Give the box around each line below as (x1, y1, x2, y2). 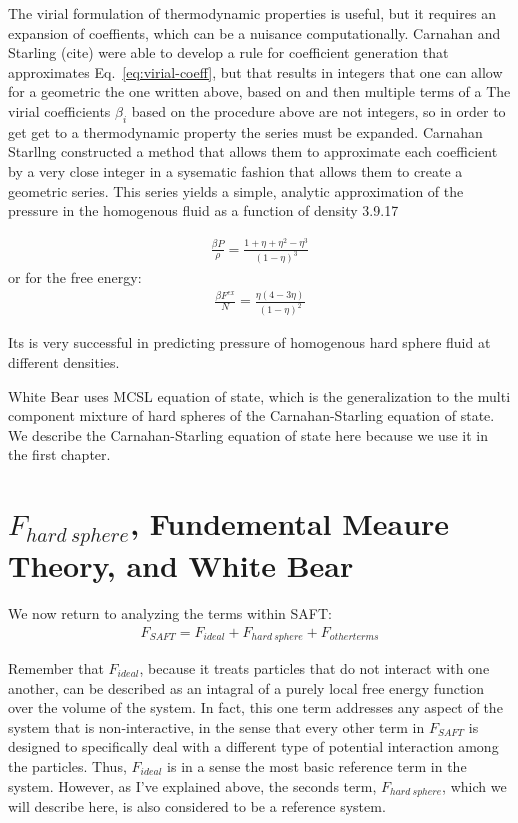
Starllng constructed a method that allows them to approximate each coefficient (8, 141, 498, 162)
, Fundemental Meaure (130, 503, 450, 544)
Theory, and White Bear (8, 544, 354, 585)
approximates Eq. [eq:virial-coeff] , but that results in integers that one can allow (8, 61, 503, 82)
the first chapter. (8, 444, 111, 465)
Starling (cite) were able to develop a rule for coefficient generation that (8, 42, 449, 63)
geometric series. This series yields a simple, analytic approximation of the (8, 180, 464, 201)
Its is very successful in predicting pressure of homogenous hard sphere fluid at (8, 332, 491, 353)
